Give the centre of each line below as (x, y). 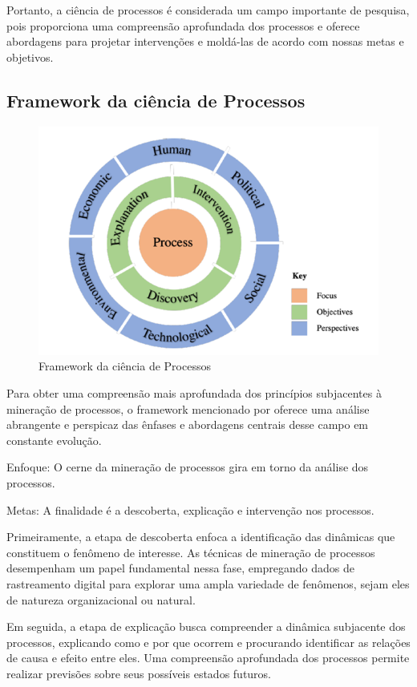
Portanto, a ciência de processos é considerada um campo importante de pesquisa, (208, 10)
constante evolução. (54, 440)
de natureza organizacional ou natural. (101, 599)
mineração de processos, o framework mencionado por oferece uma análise (188, 408)
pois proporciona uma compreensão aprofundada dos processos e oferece (183, 25)
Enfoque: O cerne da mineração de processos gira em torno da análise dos (188, 467)
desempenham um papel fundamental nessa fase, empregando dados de (181, 568)
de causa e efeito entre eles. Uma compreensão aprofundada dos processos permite (208, 658)
